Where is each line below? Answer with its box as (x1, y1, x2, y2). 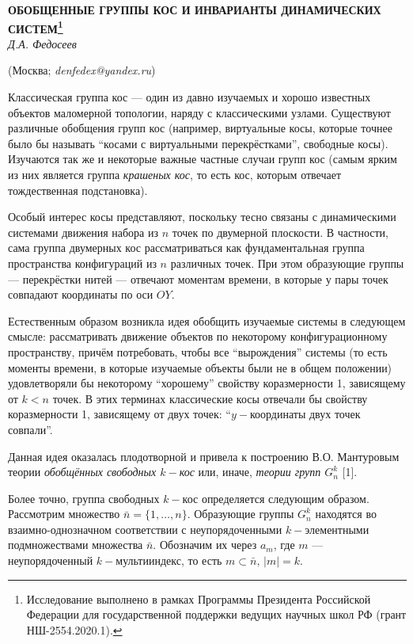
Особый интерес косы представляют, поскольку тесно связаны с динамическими (8, 208, 396, 225)
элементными (305, 520, 369, 537)
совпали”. (8, 421, 53, 437)
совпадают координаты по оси (8, 286, 153, 303)
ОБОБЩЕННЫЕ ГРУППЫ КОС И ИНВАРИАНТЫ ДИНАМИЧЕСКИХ (8, 2, 381, 17)
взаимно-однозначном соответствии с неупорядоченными (8, 520, 282, 537)
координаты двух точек (249, 406, 361, 422)
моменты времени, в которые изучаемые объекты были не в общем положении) (8, 359, 392, 375)
